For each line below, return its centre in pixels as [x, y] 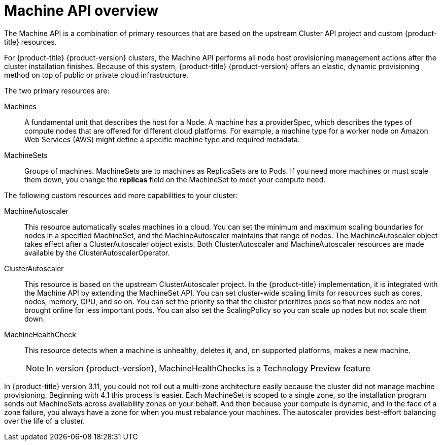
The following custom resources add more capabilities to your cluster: [121, 195]
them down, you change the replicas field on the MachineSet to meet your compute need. [175, 179]
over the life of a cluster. [45, 421]
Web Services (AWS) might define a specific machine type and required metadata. [162, 139]
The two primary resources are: [57, 90]
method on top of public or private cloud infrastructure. [96, 75]
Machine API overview [81, 11]
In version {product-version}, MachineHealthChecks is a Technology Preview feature [208, 368]
